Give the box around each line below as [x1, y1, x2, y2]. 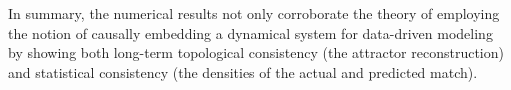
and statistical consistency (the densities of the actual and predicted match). [8, 61, 478, 82]
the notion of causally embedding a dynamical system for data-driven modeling [8, 22, 493, 43]
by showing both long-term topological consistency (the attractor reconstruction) [8, 42, 504, 63]
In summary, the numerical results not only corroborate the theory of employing [8, 3, 500, 23]
